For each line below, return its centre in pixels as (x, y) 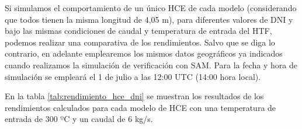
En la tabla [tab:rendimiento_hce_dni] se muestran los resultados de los (134, 96)
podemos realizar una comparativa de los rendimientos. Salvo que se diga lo (140, 42)
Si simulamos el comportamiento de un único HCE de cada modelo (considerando (151, 8)
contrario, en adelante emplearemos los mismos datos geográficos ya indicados (144, 53)
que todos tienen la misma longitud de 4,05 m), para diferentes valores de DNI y (149, 19)
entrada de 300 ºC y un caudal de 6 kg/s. (79, 119)
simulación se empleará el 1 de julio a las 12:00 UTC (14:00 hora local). (133, 76)
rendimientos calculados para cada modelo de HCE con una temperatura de (140, 107)
